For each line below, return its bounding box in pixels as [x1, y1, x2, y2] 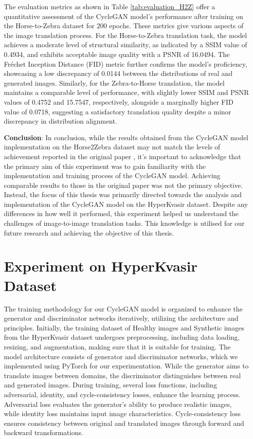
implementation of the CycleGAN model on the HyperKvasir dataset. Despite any [4, 199, 248, 209]
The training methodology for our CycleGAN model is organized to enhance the [4, 303, 243, 313]
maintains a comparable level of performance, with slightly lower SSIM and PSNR [4, 87, 249, 97]
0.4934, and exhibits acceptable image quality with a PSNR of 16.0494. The [4, 49, 230, 59]
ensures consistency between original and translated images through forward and [4, 418, 244, 428]
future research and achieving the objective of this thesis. [4, 227, 174, 238]
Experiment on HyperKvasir [4, 256, 198, 276]
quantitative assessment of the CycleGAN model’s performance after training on [4, 11, 243, 21]
